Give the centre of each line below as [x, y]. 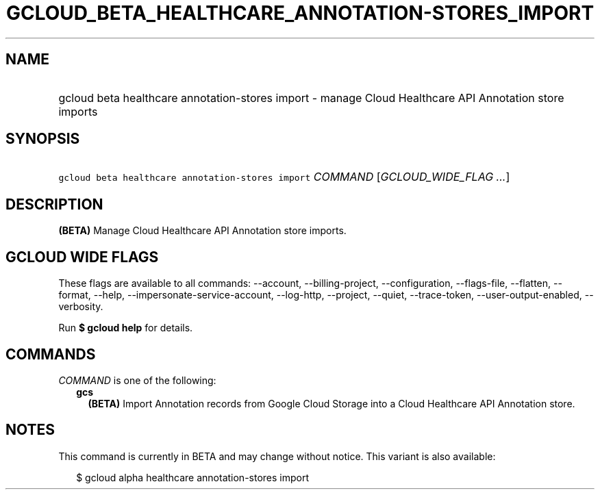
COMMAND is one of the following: [137, 380]
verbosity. [81, 307]
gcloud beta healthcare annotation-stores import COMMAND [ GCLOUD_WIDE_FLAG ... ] [284, 177]
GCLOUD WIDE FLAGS [82, 257]
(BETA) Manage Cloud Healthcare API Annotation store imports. [202, 231]
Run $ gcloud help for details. [126, 328]
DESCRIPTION [54, 204]
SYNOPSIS [43, 139]
